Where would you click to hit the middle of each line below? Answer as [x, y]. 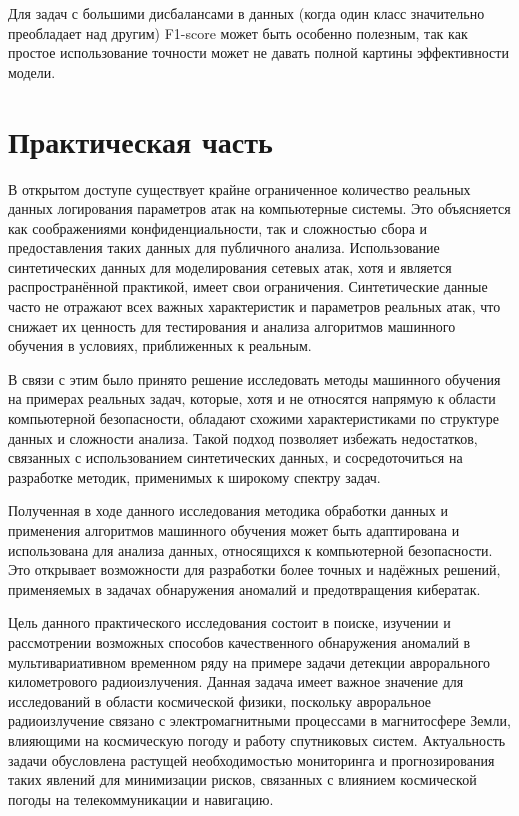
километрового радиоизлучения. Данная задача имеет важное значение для [236, 681]
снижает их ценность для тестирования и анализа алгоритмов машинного [232, 325]
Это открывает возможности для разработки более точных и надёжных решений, [254, 569]
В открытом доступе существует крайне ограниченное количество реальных [239, 188]
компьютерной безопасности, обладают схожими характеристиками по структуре [253, 418]
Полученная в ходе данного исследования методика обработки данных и [228, 510]
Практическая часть [140, 140]
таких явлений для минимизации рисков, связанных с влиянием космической [242, 779]
